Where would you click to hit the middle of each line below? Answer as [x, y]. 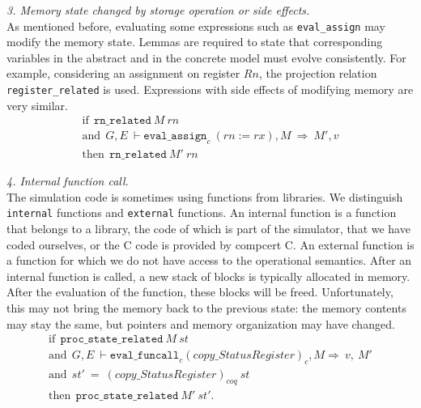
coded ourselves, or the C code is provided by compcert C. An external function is [210, 244]
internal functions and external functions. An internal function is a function [202, 212]
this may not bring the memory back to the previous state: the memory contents [206, 307]
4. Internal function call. [68, 181]
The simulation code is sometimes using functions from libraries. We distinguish [205, 196]
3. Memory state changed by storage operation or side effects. [158, 10]
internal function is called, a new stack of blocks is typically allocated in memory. [208, 276]
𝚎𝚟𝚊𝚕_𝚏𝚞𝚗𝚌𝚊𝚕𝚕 [145, 356]
